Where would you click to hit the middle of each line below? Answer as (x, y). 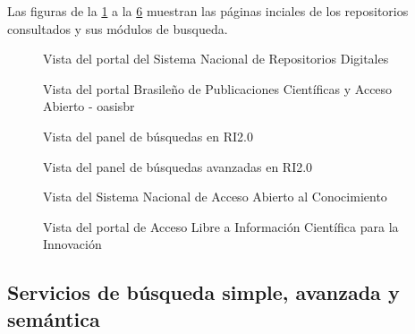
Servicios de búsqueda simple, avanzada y (203, 292)
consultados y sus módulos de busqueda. (118, 28)
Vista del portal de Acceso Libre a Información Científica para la (221, 226)
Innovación (72, 244)
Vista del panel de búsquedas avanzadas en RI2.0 (178, 166)
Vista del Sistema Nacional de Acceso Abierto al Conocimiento (215, 197)
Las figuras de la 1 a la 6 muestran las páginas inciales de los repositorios (208, 11)
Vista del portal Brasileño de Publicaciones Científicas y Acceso (218, 88)
